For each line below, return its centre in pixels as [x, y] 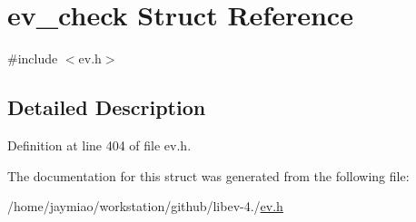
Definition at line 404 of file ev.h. [99, 145]
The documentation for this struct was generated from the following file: [208, 175]
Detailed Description [107, 107]
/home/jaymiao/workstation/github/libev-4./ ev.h [145, 206]
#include [33, 58]
